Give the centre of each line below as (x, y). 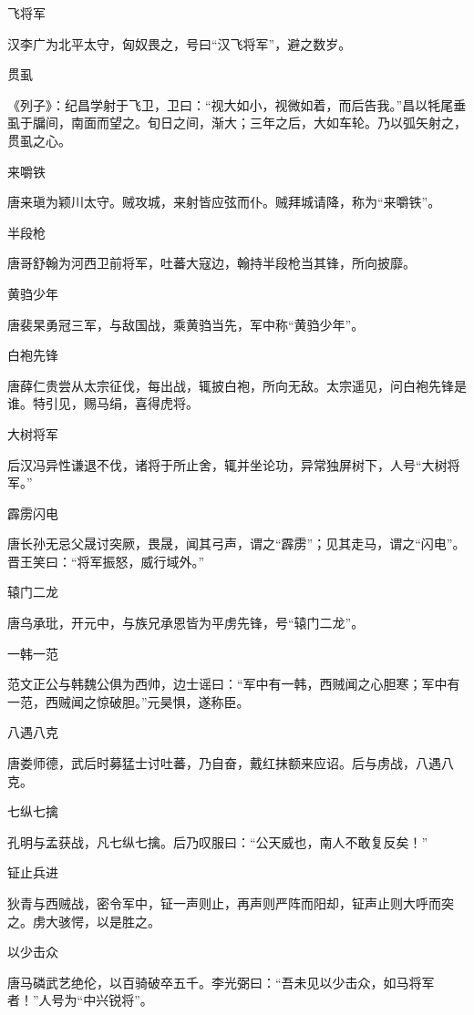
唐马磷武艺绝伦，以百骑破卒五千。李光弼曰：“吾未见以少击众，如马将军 (221, 982)
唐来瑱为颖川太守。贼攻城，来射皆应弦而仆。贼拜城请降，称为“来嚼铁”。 (224, 202)
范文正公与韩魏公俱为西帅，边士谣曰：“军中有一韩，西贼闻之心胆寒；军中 (227, 684)
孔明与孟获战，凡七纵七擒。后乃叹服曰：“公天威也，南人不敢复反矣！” (218, 841)
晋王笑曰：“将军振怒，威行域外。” (106, 561)
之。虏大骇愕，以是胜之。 (84, 921)
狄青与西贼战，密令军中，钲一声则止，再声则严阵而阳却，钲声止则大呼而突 (231, 903)
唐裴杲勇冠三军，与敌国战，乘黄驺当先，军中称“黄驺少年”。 (186, 324)
